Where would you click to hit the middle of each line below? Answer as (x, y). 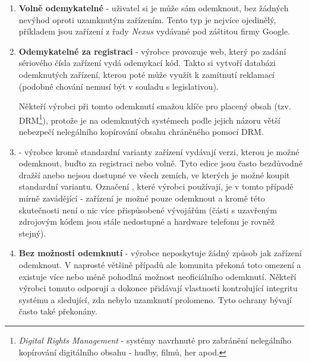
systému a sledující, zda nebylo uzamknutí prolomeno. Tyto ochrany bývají (155, 299)
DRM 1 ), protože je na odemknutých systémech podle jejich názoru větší (149, 119)
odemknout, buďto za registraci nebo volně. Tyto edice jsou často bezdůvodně (160, 163)
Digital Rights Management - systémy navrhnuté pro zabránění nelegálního (155, 340)
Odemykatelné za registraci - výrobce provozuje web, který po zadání (152, 51)
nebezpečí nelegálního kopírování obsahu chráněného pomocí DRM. (141, 131)
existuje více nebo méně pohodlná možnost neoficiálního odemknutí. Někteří (157, 276)
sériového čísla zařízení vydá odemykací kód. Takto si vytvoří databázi (147, 63)
